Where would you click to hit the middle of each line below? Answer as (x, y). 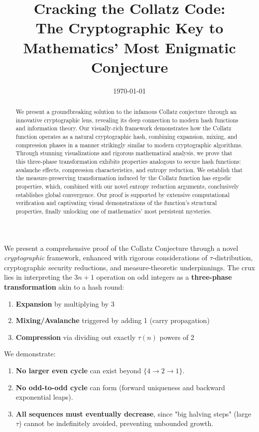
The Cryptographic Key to (129, 28)
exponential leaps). (44, 397)
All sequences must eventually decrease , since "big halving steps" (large (133, 413)
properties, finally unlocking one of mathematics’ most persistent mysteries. (114, 211)
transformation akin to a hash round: (64, 286)
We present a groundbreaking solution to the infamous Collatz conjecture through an (126, 112)
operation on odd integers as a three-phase (164, 277)
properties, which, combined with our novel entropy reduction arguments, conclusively (127, 186)
